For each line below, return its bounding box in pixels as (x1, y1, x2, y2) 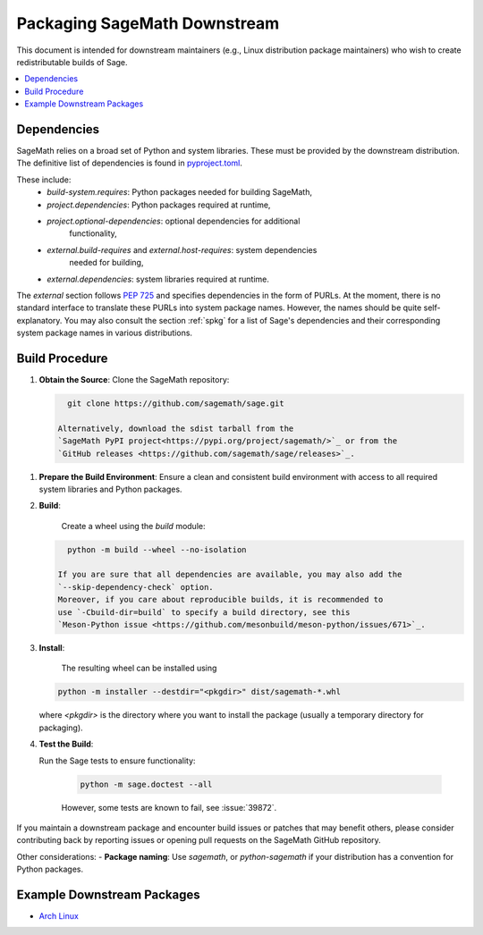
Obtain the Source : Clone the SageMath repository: (38, 375, 230, 384)
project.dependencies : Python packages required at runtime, (47, 199, 271, 210)
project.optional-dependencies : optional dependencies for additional (47, 215, 301, 226)
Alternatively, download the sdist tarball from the (57, 423, 294, 434)
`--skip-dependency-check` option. (57, 582, 214, 592)
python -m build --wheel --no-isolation (67, 544, 247, 554)
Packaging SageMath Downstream (16, 13, 280, 33)
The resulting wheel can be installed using (61, 662, 217, 674)
